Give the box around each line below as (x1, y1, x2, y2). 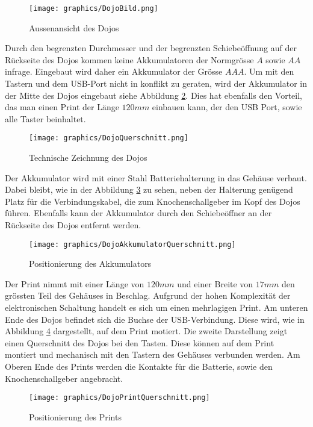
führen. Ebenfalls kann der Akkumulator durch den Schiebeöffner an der (5, 207, 272, 219)
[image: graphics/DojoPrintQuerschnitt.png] (29, 393, 210, 402)
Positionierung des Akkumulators (29, 257, 152, 270)
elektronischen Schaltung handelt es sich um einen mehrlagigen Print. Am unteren (5, 301, 308, 314)
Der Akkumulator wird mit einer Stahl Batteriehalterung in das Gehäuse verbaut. (5, 171, 307, 184)
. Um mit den (244, 65, 294, 78)
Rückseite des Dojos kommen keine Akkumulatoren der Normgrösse (5, 53, 254, 66)
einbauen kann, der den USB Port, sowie (152, 101, 302, 113)
